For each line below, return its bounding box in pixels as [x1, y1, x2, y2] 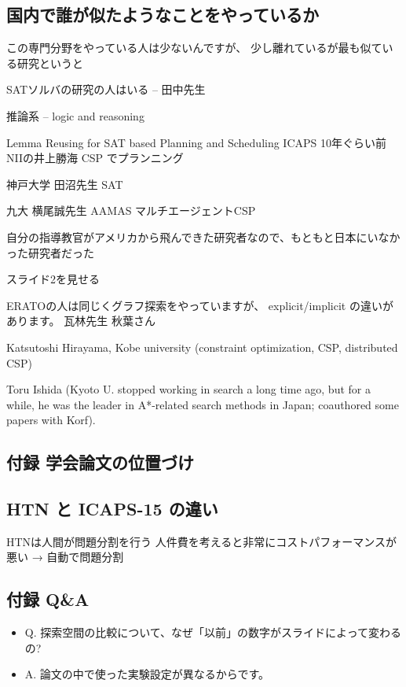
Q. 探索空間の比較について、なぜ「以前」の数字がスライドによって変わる [24, 624, 402, 641]
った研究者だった [6, 244, 94, 260]
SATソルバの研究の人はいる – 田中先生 [6, 81, 206, 98]
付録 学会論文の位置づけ [6, 450, 195, 475]
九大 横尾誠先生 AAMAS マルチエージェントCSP [6, 202, 256, 219]
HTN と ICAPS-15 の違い [6, 497, 218, 521]
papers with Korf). [6, 412, 96, 428]
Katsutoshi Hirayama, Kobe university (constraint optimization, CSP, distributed [6, 338, 398, 355]
